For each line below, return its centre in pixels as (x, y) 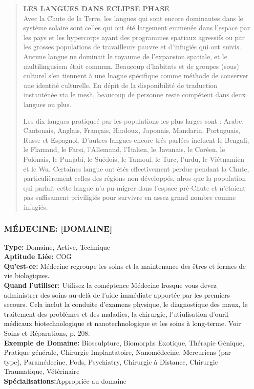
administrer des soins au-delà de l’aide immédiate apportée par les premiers (117, 294)
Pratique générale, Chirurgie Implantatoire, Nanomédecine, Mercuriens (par (117, 352)
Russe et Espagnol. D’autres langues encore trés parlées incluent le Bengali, (136, 140)
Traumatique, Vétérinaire (42, 371)
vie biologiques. (27, 275)
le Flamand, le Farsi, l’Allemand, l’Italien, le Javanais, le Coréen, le (124, 149)
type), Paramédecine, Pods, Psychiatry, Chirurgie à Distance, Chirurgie (111, 361)
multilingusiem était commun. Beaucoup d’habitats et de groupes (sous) (131, 66)
